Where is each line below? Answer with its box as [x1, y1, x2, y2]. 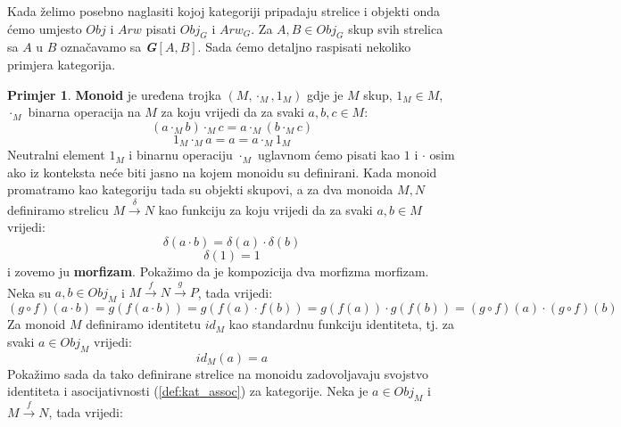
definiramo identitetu [86, 315, 202, 333]
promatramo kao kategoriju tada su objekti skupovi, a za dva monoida [7, 180, 393, 199]
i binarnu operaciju [128, 145, 233, 164]
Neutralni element [7, 145, 105, 164]
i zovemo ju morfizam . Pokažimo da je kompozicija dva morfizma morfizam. [7, 261, 429, 280]
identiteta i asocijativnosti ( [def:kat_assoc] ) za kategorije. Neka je [7, 382, 368, 400]
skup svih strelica [348, 19, 443, 37]
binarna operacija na [28, 103, 141, 121]
